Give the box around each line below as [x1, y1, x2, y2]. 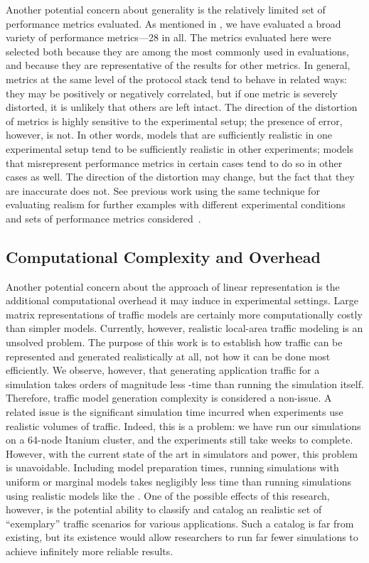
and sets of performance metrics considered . [6, 210, 201, 225]
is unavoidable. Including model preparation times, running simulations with [6, 460, 339, 475]
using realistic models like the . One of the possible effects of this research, [6, 488, 330, 503]
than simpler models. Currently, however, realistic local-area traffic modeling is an [6, 321, 363, 336]
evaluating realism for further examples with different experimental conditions [6, 197, 346, 212]
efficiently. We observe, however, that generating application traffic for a [6, 363, 320, 377]
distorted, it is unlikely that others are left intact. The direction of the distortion [6, 100, 358, 114]
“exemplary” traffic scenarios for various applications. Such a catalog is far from [6, 515, 354, 530]
